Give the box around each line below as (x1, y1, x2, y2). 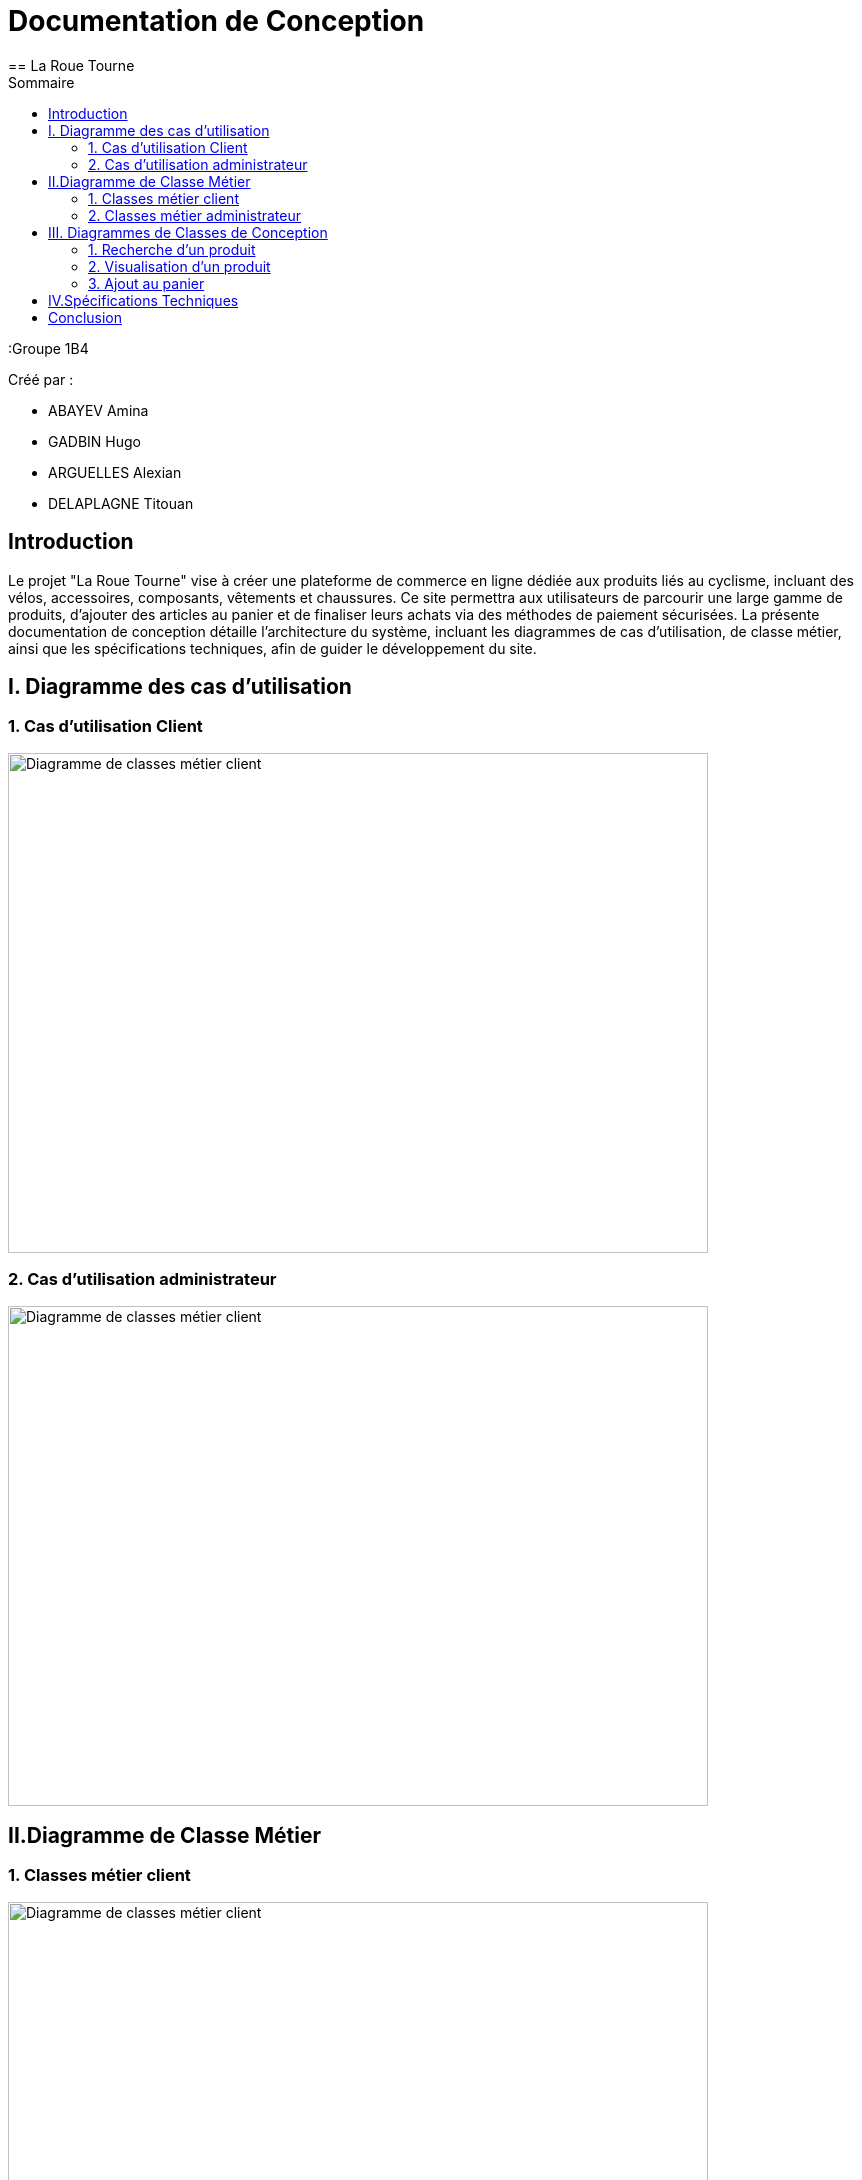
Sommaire (8, 73, 75, 91)
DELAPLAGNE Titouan (48, 494, 194, 512)
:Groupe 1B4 (8, 339, 89, 357)
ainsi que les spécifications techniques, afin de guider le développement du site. (8, 639, 537, 657)
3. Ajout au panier (88, 274, 205, 292)
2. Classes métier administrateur (88, 206, 302, 224)
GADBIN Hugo (48, 432, 141, 450)
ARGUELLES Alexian (48, 463, 182, 481)
